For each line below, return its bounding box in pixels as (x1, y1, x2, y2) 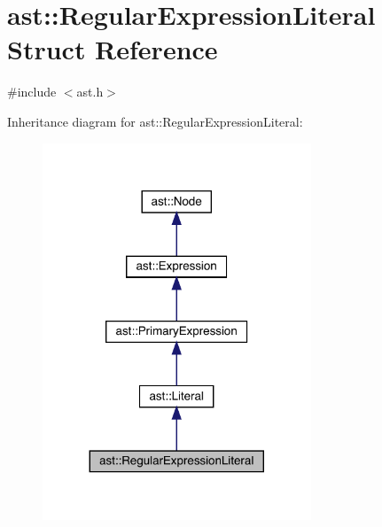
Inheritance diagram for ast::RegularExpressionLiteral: (7, 112, 303, 130)
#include (7, 82, 57, 101)
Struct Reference (7, 31, 218, 67)
